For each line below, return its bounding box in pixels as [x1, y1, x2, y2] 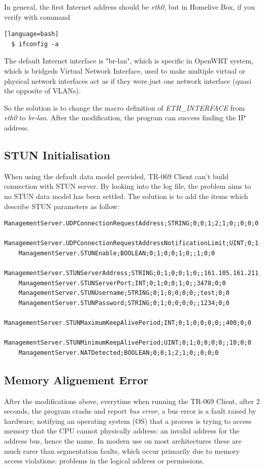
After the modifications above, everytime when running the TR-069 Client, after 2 [4, 395, 260, 406]
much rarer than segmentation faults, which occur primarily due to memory [4, 445, 240, 456]
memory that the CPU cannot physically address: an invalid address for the [4, 425, 240, 436]
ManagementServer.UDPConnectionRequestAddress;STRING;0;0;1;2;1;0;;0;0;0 [4, 220, 259, 227]
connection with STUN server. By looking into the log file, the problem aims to [4, 181, 251, 191]
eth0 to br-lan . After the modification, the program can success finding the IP [4, 112, 246, 123]
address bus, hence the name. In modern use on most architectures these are [4, 435, 242, 446]
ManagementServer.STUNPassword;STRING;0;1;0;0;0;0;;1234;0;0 [18, 299, 229, 307]
